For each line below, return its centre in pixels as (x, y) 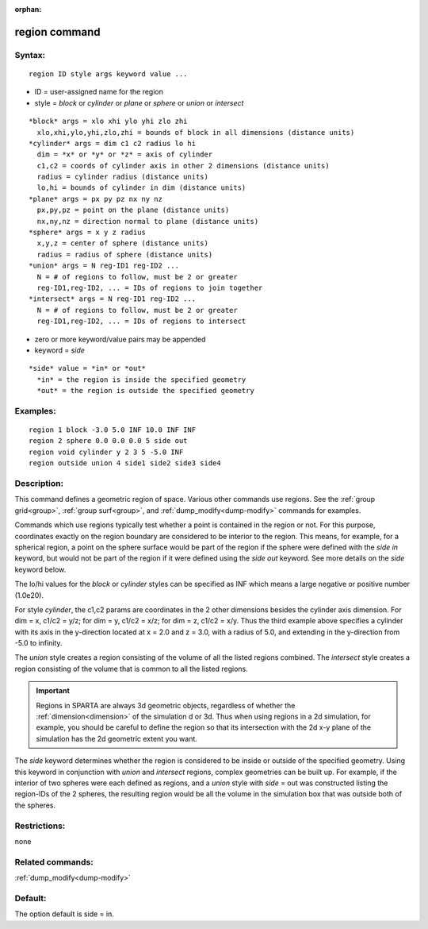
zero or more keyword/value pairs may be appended (120, 339)
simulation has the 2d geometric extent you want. (117, 738)
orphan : (28, 9)
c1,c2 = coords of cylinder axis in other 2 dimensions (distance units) (183, 166)
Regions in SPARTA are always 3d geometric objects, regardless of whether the (166, 705)
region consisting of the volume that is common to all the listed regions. (132, 669)
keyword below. (40, 569)
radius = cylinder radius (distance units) (123, 177)
